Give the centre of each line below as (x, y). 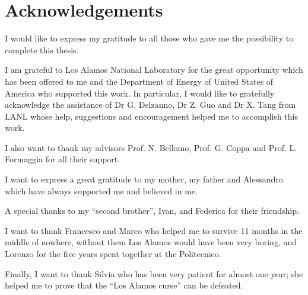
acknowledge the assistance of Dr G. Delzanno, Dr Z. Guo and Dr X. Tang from (150, 105)
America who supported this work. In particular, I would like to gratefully (140, 93)
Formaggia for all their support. (63, 159)
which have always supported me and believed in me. (101, 190)
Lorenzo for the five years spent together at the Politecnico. (113, 254)
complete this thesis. (42, 49)
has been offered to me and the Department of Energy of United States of (139, 81)
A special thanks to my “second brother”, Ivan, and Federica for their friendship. (152, 211)
